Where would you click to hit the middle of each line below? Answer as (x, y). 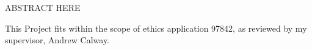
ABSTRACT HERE (43, 7)
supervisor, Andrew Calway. (57, 40)
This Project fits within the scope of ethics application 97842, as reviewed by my (156, 28)
